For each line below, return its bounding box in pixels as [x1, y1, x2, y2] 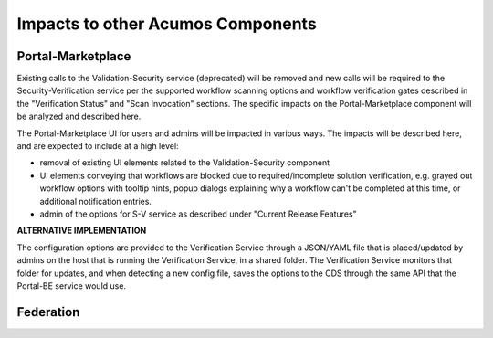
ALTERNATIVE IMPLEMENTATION [16, 225, 147, 237]
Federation [16, 304, 80, 320]
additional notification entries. [39, 195, 152, 206]
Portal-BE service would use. [16, 280, 127, 291]
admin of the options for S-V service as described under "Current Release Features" [39, 208, 357, 219]
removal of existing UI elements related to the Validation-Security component [39, 157, 330, 168]
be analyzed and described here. [16, 111, 142, 122]
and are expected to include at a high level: [16, 141, 179, 152]
